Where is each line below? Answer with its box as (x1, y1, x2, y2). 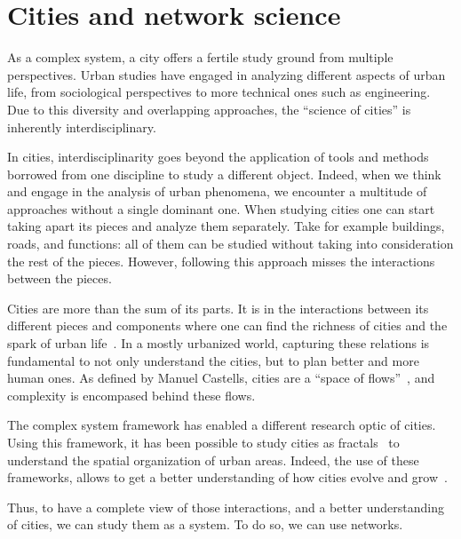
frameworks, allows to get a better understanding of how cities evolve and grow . (7, 468, 448, 487)
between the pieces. (7, 269, 112, 288)
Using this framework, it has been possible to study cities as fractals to (7, 433, 400, 451)
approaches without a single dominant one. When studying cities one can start (7, 199, 435, 218)
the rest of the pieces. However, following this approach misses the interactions (7, 251, 435, 270)
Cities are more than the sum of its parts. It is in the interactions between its (7, 298, 429, 317)
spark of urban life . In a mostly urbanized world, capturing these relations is (7, 334, 430, 353)
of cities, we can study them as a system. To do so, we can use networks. (7, 515, 403, 534)
